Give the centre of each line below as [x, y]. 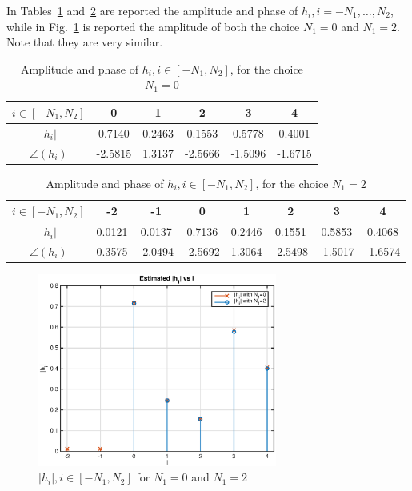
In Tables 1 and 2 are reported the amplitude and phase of [152, 10]
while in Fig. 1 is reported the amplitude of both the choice [153, 26]
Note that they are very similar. [85, 42]
